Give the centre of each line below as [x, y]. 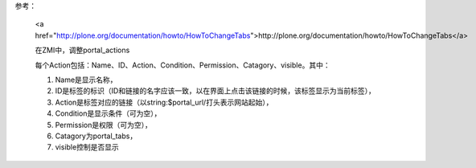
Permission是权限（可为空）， [104, 125]
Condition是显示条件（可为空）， [108, 113]
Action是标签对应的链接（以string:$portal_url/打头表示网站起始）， [164, 102]
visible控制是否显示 [87, 147]
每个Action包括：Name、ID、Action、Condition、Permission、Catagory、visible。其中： [183, 65]
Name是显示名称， [86, 80]
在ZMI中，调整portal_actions [82, 50]
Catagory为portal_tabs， [96, 136]
